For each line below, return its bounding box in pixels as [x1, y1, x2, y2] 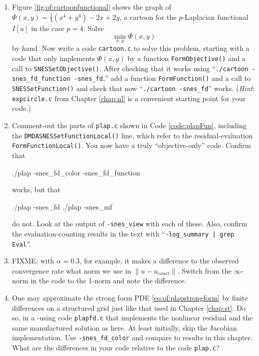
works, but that [12, 184, 60, 195]
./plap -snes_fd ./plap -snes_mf [12, 201, 112, 212]
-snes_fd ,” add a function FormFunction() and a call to [74, 73, 251, 83]
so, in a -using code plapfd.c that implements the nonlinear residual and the [12, 312, 253, 323]
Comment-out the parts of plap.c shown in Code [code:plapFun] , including [12, 120, 247, 130]
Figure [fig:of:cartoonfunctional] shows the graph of [12, 2, 171, 12]
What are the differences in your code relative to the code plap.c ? [12, 342, 220, 353]
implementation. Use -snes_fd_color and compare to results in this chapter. [12, 332, 253, 343]
